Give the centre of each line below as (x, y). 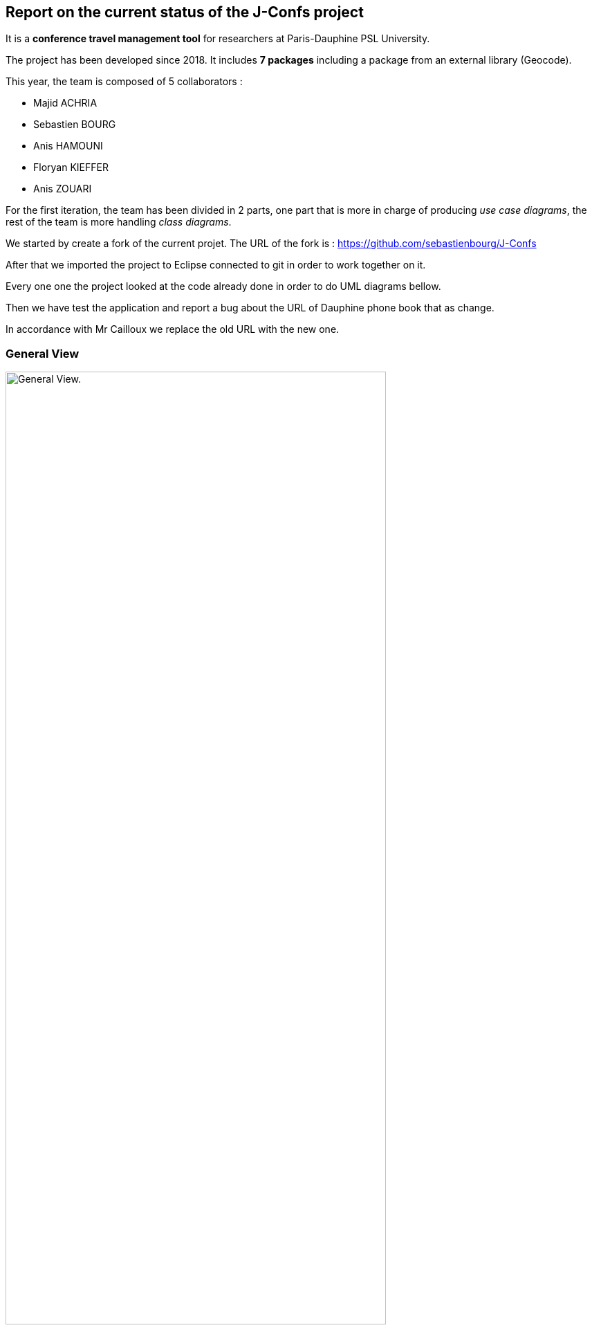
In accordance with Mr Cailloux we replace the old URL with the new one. (173, 329)
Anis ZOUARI (63, 189)
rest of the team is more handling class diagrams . (119, 222)
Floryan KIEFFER (71, 167)
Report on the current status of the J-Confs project (185, 12)
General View (43, 353)
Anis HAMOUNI (68, 146)
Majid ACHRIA (65, 103)
